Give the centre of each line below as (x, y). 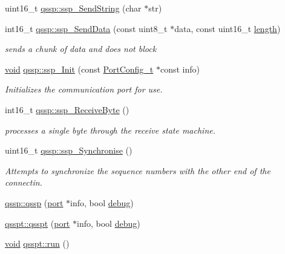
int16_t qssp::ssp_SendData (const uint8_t (86, 28)
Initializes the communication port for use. (84, 89)
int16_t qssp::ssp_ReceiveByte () (67, 109)
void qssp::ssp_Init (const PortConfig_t (79, 69)
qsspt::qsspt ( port (38, 223)
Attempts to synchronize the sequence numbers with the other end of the (138, 170)
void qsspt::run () (37, 243)
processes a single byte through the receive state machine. (110, 130)
